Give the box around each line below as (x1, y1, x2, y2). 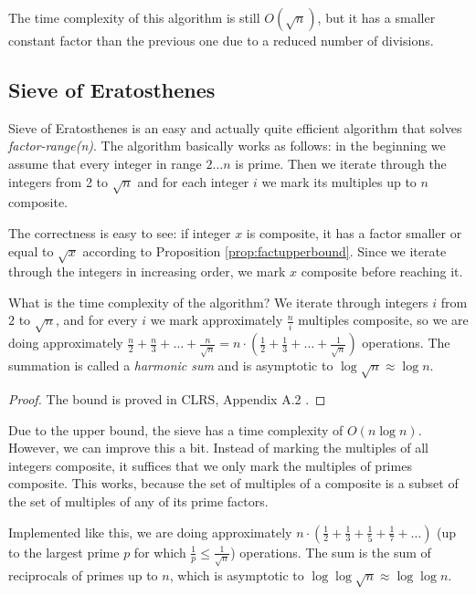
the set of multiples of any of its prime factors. (8, 491, 269, 510)
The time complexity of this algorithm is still (8, 8, 260, 26)
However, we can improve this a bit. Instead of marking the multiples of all (8, 438, 428, 457)
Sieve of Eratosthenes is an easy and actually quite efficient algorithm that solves (8, 118, 462, 137)
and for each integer (137, 172, 249, 191)
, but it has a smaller (317, 8, 436, 26)
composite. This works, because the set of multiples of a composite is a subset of (8, 474, 459, 493)
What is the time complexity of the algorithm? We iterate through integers (8, 292, 428, 311)
